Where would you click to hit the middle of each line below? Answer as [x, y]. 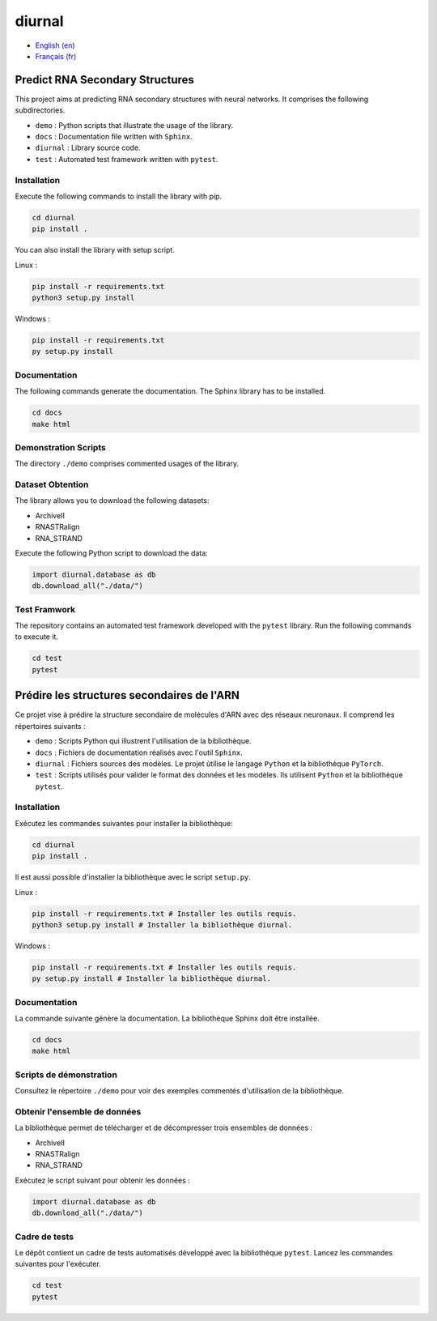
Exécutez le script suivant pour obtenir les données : [102, 1180]
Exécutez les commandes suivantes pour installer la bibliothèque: [124, 823]
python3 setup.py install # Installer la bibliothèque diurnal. [162, 925]
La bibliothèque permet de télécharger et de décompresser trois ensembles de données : [164, 1128]
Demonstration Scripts [61, 447]
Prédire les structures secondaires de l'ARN [127, 695]
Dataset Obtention [52, 484]
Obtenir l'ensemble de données [78, 1111]
